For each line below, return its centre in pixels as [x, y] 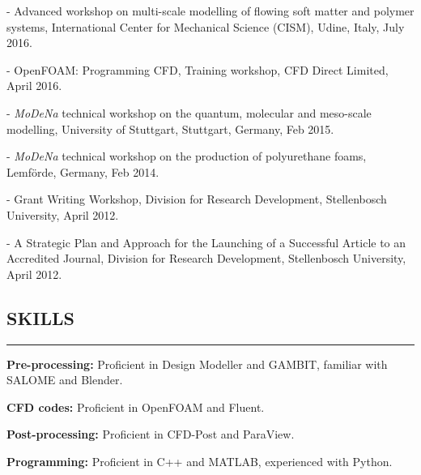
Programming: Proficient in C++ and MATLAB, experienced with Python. [200, 461]
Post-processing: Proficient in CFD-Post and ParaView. [151, 434]
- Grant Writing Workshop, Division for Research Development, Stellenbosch [197, 199]
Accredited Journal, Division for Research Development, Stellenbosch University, [206, 258]
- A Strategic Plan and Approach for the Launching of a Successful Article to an [206, 242]
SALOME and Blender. [65, 380]
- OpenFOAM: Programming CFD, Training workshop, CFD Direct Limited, [198, 69]
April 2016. [34, 86]
